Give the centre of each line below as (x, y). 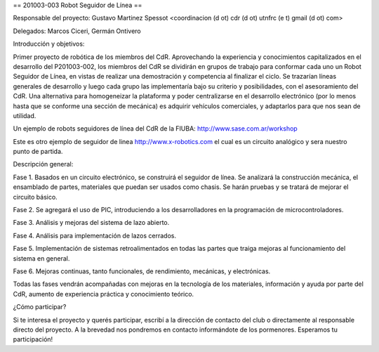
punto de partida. (38, 152)
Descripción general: (43, 164)
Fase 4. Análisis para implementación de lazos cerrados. (95, 235)
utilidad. (25, 115)
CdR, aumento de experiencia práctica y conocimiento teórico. (104, 294)
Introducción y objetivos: (49, 44)
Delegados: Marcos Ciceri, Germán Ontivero (77, 31)
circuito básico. (35, 197)
